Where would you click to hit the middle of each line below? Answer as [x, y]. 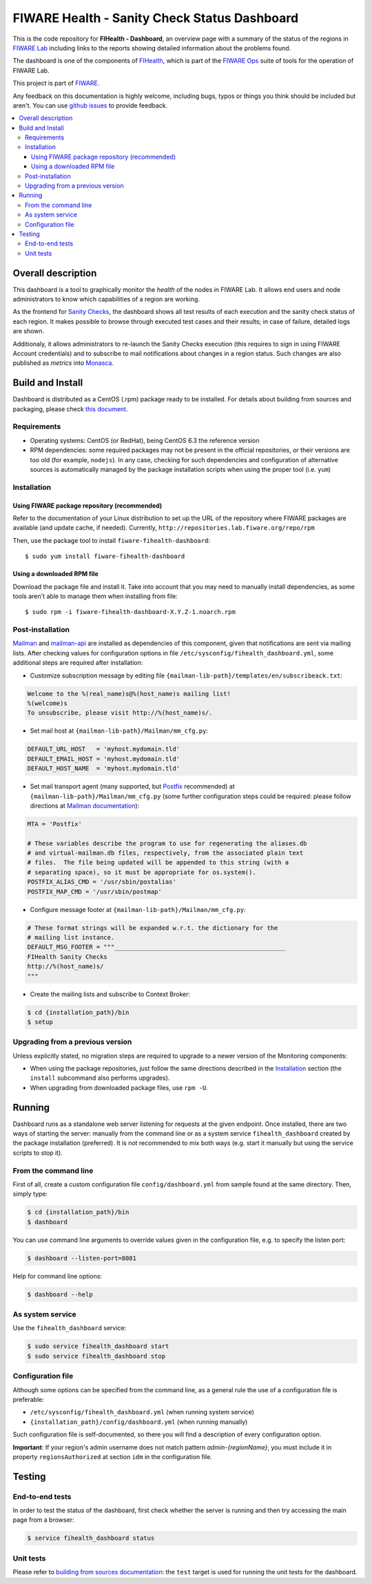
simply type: [30, 1194]
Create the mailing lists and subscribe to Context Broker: [110, 994]
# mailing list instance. [71, 937]
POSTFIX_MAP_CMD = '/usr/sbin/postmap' [94, 891]
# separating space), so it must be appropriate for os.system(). [142, 872]
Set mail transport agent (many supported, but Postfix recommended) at [132, 786]
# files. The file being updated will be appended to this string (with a [158, 863]
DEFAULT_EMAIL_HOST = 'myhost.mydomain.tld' [104, 759]
